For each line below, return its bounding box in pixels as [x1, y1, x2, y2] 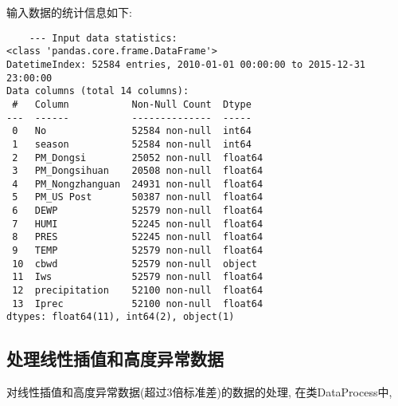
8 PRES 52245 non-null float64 [12, 231, 263, 243]
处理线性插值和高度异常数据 [6, 346, 224, 371]
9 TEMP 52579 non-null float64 [12, 245, 263, 257]
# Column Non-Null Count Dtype [12, 98, 252, 110]
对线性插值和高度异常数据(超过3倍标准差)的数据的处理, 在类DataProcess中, [6, 384, 392, 400]
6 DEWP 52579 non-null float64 [12, 205, 263, 217]
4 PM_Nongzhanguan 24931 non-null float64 [12, 178, 263, 190]
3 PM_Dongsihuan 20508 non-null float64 [12, 165, 263, 177]
